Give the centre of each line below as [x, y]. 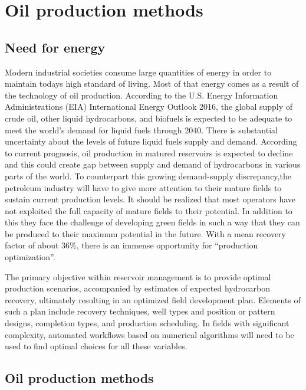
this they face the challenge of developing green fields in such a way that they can [152, 222]
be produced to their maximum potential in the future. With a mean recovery [145, 233]
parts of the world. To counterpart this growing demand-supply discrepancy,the [148, 176]
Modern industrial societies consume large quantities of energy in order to [138, 72]
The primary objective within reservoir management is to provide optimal [138, 276]
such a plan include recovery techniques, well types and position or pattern [140, 311]
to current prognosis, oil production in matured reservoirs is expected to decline [149, 153]
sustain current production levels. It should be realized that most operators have [150, 199]
